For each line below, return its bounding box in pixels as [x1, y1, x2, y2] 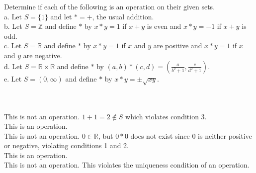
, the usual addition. [92, 11, 154, 21]
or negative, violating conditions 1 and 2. [4, 140, 129, 151]
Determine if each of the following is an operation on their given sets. [4, 1, 215, 11]
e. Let [4, 73, 22, 84]
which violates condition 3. [125, 111, 207, 121]
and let [50, 11, 72, 21]
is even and [147, 21, 181, 31]
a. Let [4, 11, 22, 21]
